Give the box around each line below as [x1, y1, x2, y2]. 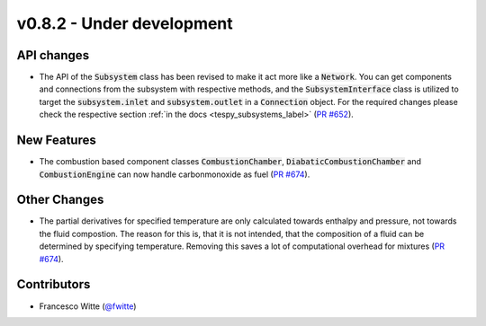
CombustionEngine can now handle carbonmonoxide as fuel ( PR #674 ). [39, 169, 310, 180]
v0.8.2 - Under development [16, 13, 233, 33]
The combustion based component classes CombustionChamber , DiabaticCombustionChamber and [39, 156, 422, 167]
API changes [16, 48, 90, 63]
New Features [16, 133, 96, 148]
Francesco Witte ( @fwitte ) [39, 301, 137, 312]
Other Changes [16, 192, 104, 207]
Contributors [16, 277, 91, 292]
